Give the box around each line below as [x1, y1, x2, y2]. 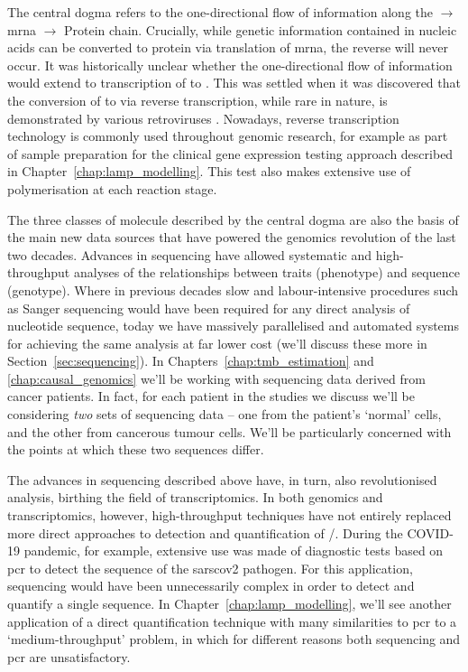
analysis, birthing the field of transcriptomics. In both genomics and [7, 488, 383, 507]
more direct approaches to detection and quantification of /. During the [7, 523, 403, 542]
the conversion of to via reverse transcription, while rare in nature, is [7, 90, 388, 109]
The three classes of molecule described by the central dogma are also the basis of [7, 210, 459, 229]
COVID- [407, 523, 454, 542]
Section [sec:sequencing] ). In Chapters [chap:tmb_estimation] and [7, 351, 374, 370]
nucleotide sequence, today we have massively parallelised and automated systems [7, 316, 460, 335]
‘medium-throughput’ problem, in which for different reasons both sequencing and [7, 630, 461, 649]
